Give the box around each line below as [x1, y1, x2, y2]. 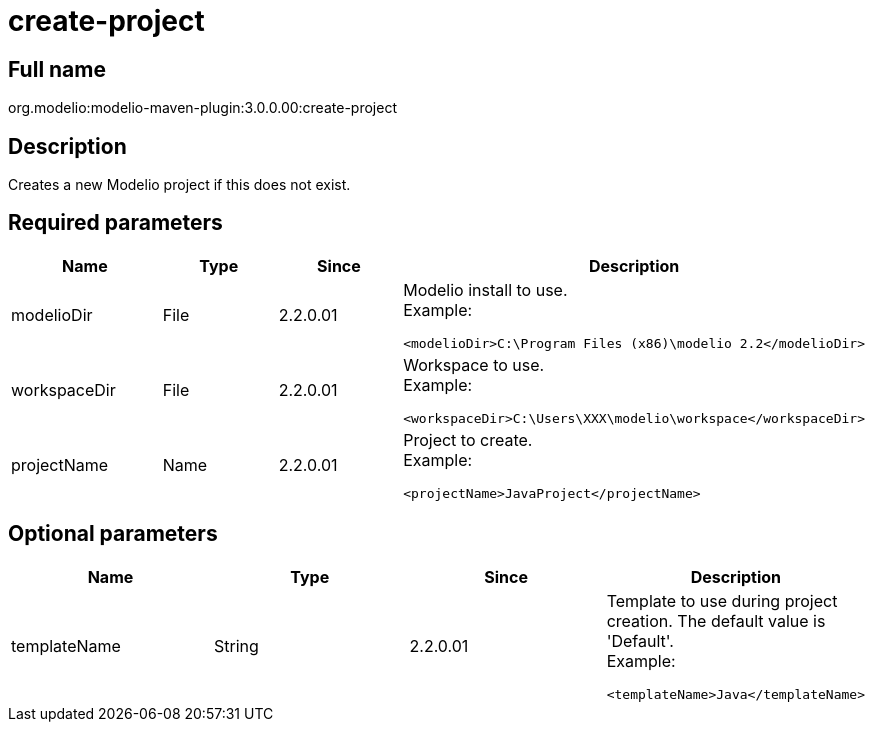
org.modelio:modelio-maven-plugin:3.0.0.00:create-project [8, 99, 397, 117]
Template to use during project [606, 590, 838, 611]
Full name [8, 56, 106, 82]
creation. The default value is [606, 610, 826, 631]
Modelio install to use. [403, 279, 568, 300]
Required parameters [8, 210, 223, 236]
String [213, 636, 259, 657]
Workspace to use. [403, 354, 545, 375]
